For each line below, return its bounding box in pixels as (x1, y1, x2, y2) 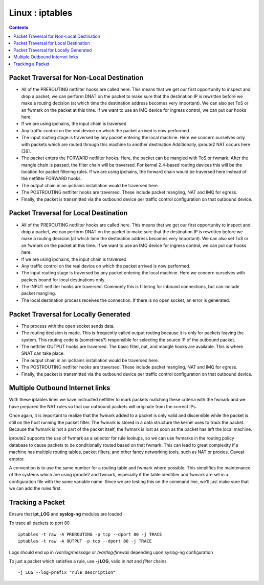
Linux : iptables (9, 7, 73, 18)
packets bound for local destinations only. (21, 277, 106, 283)
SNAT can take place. (21, 350, 65, 356)
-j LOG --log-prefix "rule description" (18, 570, 116, 575)
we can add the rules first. (9, 486, 62, 491)
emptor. (9, 456, 25, 462)
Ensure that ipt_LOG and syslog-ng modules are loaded (9, 511, 122, 517)
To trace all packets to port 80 (9, 520, 70, 526)
